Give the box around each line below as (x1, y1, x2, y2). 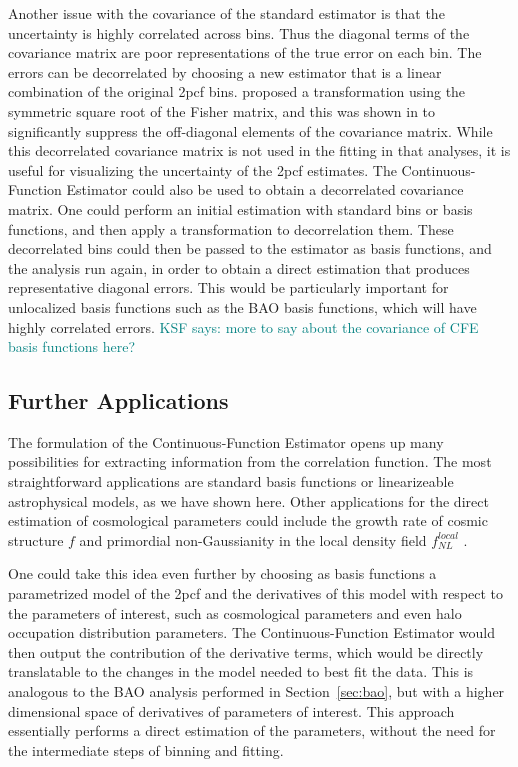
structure (8, 529, 64, 550)
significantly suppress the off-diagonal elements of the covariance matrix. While (8, 120, 493, 141)
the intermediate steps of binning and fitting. (8, 739, 284, 760)
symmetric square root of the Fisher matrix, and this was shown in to (8, 100, 436, 121)
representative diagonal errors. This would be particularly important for (8, 277, 449, 298)
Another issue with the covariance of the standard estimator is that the (8, 3, 445, 23)
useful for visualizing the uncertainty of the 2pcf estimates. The (8, 159, 397, 180)
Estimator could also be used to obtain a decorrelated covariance (66, 179, 464, 200)
